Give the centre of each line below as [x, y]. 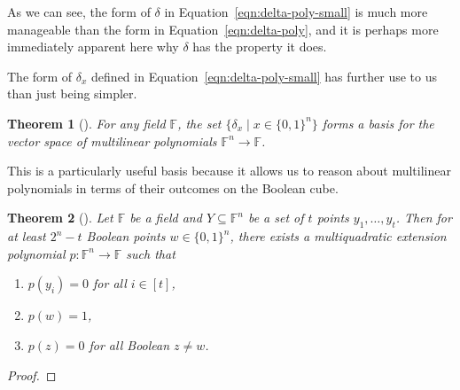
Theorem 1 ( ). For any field [86, 123]
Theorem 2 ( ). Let [60, 218]
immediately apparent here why [93, 47]
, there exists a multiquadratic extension [338, 236]
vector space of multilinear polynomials [112, 140]
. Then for [424, 218]
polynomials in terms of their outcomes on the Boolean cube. [173, 187]
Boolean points [126, 236]
